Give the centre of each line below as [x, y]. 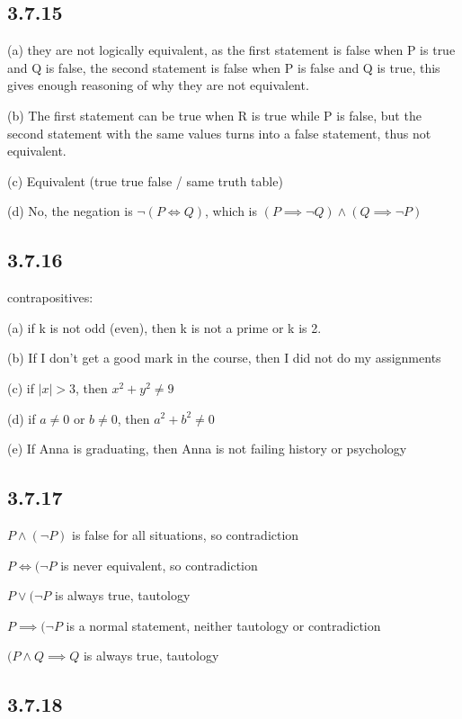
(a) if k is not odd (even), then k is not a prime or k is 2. [164, 327]
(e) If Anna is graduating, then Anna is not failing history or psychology [207, 449]
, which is [231, 211]
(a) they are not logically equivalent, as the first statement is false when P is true [231, 50]
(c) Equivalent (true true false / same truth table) [145, 180]
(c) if [21, 387]
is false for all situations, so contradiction [186, 534]
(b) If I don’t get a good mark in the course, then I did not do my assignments [224, 358]
